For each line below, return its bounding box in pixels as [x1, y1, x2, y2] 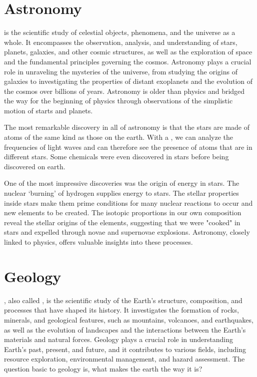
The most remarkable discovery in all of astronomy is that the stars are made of [4, 122, 250, 132]
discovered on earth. [4, 161, 65, 171]
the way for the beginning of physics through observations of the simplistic [4, 95, 233, 106]
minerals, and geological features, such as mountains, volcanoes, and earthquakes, [4, 314, 253, 325]
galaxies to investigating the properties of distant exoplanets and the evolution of [4, 76, 253, 86]
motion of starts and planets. [4, 105, 93, 115]
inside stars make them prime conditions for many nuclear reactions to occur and [4, 197, 253, 208]
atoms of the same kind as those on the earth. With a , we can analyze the [4, 132, 233, 142]
